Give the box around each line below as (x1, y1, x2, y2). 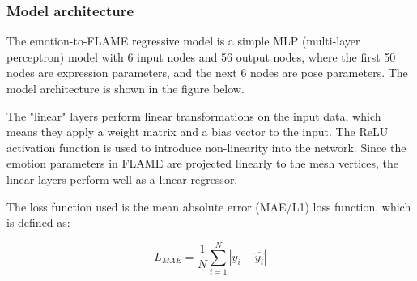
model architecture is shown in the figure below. (6, 80, 245, 96)
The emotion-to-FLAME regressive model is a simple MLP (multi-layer (6, 32, 360, 49)
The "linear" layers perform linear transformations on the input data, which (6, 107, 381, 124)
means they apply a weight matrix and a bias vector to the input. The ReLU (6, 123, 389, 140)
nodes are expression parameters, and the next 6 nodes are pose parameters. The (6, 64, 408, 81)
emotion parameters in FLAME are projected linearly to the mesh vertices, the (6, 155, 399, 172)
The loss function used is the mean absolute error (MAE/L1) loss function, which (6, 198, 411, 215)
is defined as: (6, 214, 70, 231)
